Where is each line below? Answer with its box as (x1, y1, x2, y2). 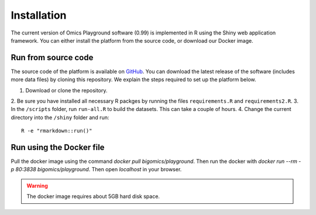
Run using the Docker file (11, 143, 105, 152)
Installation (11, 9, 67, 22)
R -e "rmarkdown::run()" (21, 127, 92, 134)
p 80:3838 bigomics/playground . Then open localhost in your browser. (11, 166, 182, 173)
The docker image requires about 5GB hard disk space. (26, 193, 160, 200)
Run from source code (11, 53, 94, 63)
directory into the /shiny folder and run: (11, 114, 109, 121)
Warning (26, 182, 48, 189)
